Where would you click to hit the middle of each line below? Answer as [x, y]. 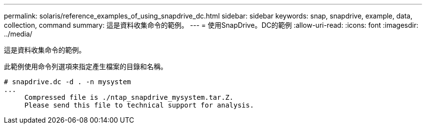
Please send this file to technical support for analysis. [139, 105]
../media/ [18, 34]
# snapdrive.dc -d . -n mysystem [68, 82]
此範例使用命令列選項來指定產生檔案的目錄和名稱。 [86, 66]
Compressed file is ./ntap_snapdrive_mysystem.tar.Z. [129, 97]
